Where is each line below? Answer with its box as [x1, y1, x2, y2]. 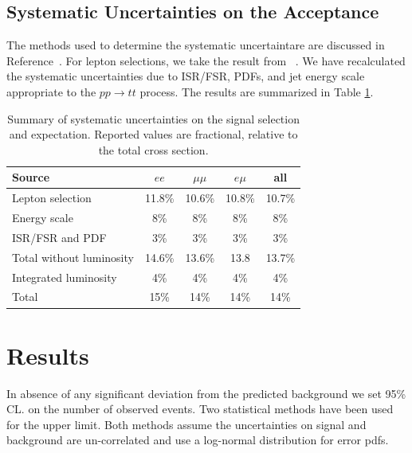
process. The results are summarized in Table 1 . [139, 83, 374, 100]
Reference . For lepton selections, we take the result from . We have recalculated [6, 52, 406, 68]
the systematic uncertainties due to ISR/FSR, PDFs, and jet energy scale [6, 68, 365, 84]
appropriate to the [6, 83, 96, 100]
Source [12, 169, 50, 185]
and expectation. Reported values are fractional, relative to [9, 126, 298, 143]
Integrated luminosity [12, 268, 117, 285]
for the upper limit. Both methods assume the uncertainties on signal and [6, 416, 367, 432]
